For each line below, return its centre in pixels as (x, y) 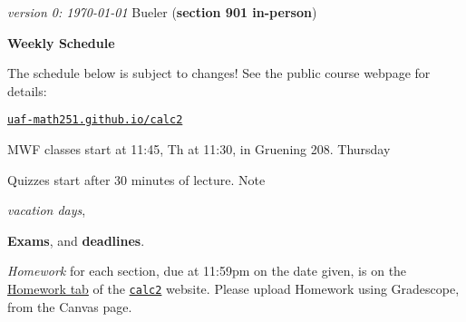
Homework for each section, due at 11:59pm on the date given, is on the (207, 271)
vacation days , (47, 210)
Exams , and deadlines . (76, 240)
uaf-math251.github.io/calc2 (95, 120)
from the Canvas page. (70, 306)
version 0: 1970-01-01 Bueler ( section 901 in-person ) (162, 12)
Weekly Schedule (61, 42)
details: (27, 90)
